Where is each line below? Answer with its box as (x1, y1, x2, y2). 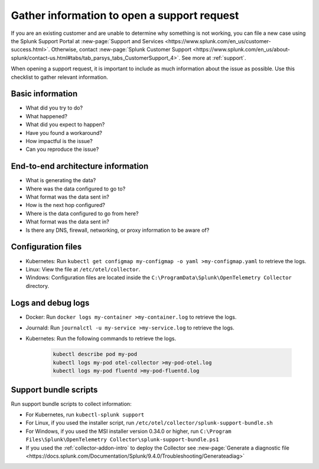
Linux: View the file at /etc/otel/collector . (25, 266, 141, 273)
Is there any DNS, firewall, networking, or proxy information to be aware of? (25, 227, 210, 234)
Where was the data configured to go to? (25, 185, 126, 192)
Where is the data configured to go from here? (25, 210, 139, 217)
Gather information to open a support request (11, 9, 239, 22)
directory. (25, 282, 50, 289)
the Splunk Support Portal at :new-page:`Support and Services (11, 37, 164, 44)
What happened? (25, 112, 68, 119)
